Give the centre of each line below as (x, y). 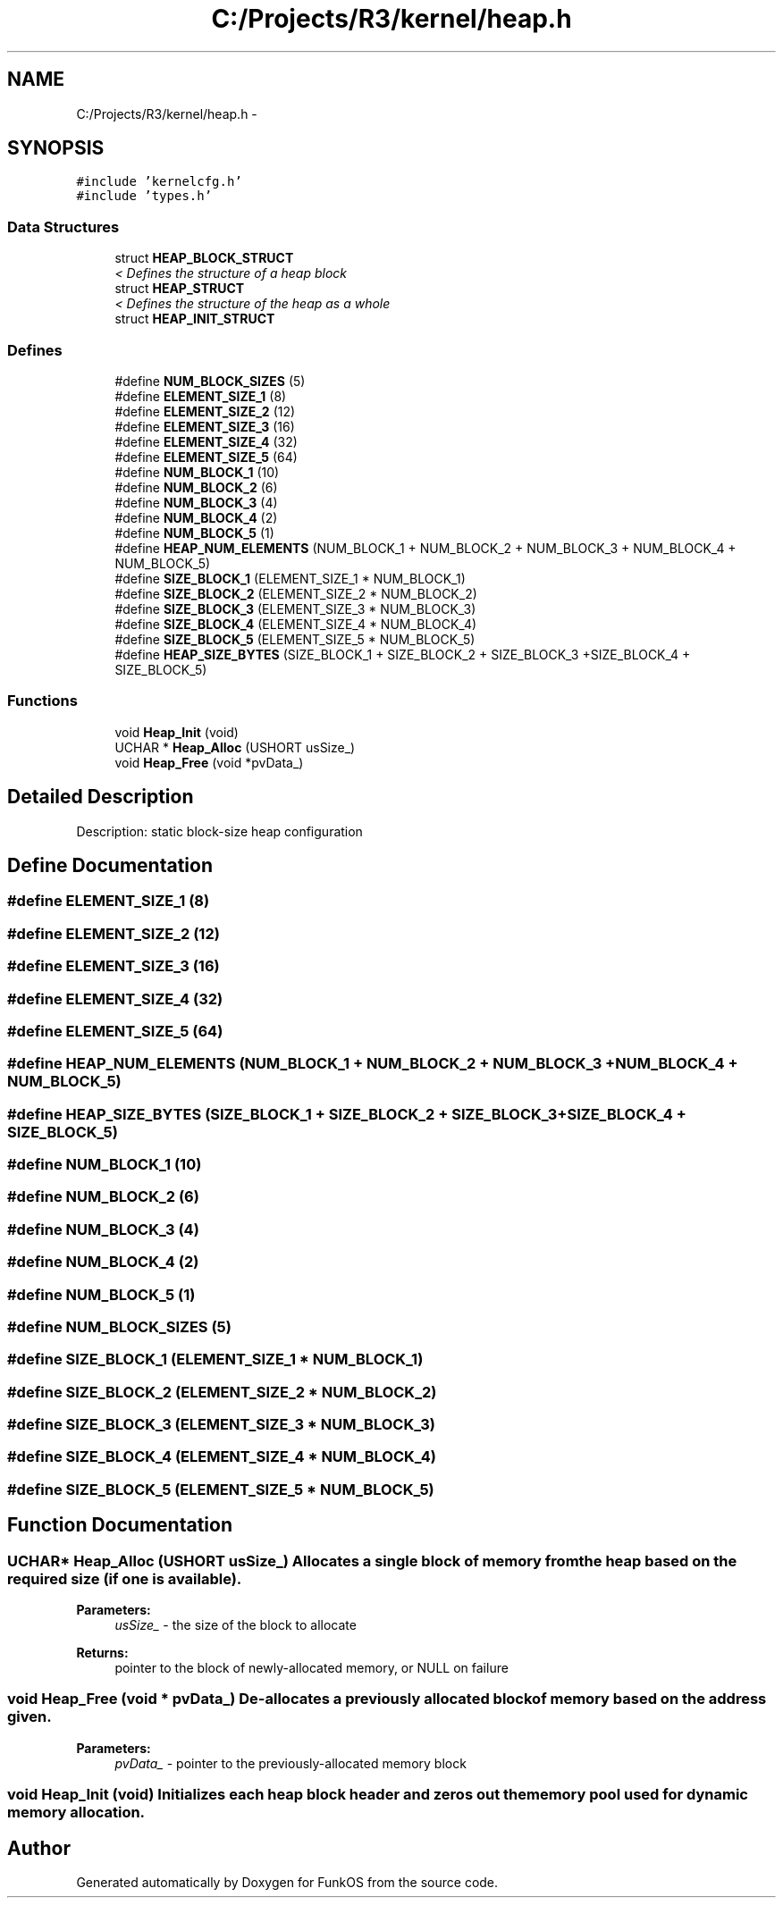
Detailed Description (101, 797)
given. (29, 1717)
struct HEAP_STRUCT (180, 289)
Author (39, 1848)
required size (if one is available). (125, 1578)
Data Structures (63, 227)
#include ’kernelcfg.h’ (159, 182)
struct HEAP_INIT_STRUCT (195, 319)
